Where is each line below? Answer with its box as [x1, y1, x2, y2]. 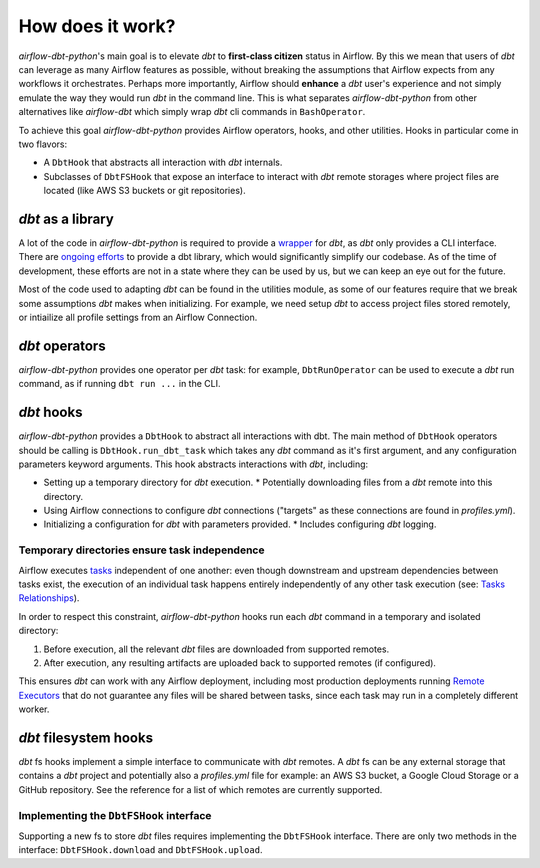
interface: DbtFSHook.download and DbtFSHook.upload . [18, 844, 263, 856]
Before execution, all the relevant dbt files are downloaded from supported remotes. [43, 643, 390, 655]
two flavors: [18, 138, 68, 150]
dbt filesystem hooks [18, 729, 154, 746]
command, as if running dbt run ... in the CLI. [18, 378, 221, 390]
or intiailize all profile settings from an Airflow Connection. [18, 311, 258, 323]
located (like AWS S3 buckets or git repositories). [43, 185, 246, 197]
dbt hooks [18, 404, 83, 421]
